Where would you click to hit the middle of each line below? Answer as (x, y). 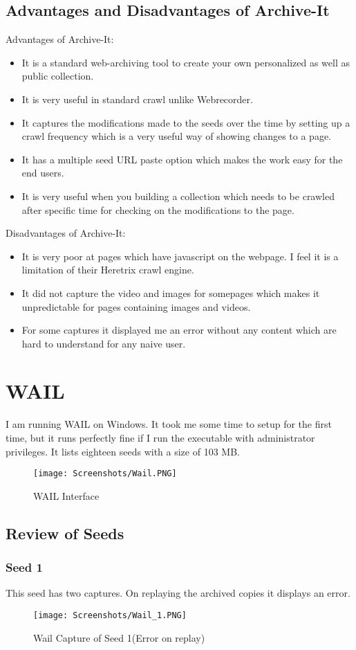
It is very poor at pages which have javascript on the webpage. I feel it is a (180, 256)
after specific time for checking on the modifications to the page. (158, 209)
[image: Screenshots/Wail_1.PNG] (110, 616)
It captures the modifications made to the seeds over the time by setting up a (186, 122)
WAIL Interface (66, 495)
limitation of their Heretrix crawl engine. (108, 270)
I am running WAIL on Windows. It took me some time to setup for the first (169, 424)
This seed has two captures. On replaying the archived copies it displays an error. (178, 593)
